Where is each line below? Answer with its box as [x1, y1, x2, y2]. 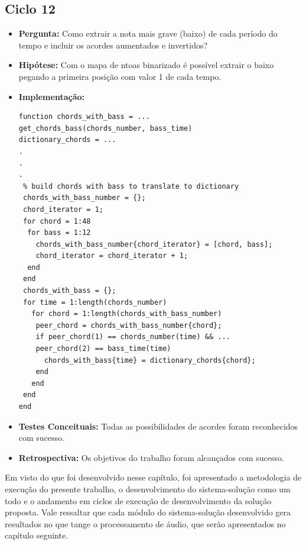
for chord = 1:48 [22, 217, 91, 225]
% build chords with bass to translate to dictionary [22, 182, 239, 191]
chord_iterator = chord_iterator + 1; [35, 251, 188, 260]
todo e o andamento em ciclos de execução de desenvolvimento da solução [5, 494, 272, 507]
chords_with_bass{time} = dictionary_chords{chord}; [44, 356, 256, 365]
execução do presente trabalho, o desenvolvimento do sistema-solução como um [5, 482, 291, 495]
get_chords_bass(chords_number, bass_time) [18, 124, 193, 133]
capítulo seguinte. [5, 529, 69, 541]
